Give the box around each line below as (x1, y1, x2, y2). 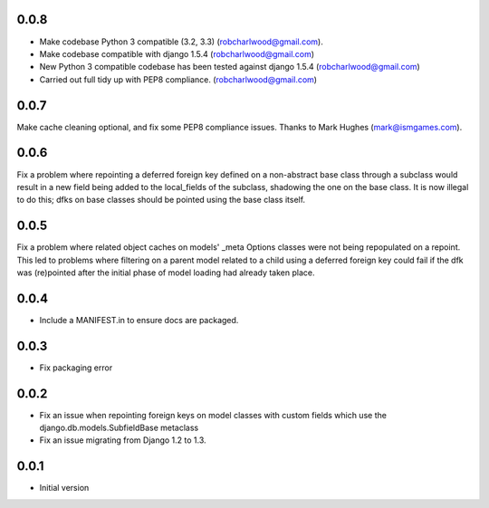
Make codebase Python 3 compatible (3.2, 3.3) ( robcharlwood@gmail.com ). (39, 36, 323, 47)
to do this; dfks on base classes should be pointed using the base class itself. (16, 195, 306, 206)
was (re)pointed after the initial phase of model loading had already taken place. (16, 267, 315, 278)
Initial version (39, 483, 90, 494)
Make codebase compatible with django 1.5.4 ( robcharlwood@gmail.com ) (39, 48, 315, 59)
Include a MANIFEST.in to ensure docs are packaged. (39, 314, 239, 325)
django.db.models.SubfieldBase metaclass (39, 422, 199, 434)
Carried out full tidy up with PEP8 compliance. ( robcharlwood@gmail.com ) (39, 73, 317, 85)
